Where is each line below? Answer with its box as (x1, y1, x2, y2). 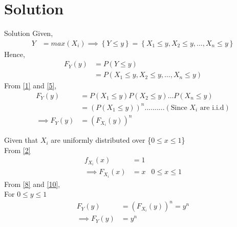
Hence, (4, 48, 25, 59)
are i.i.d (200, 104, 224, 111)
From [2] (4, 144, 31, 155)
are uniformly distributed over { (51, 135, 152, 145)
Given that (4, 135, 38, 145)
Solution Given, (4, 28, 53, 39)
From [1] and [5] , (4, 80, 57, 91)
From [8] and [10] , (4, 178, 60, 189)
